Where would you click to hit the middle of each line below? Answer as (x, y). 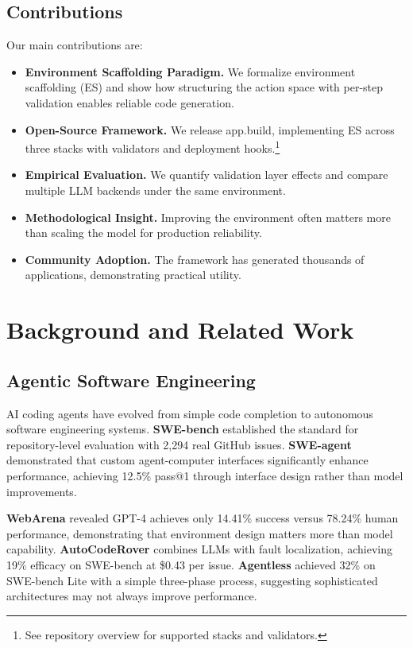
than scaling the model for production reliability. (143, 233)
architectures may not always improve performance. (132, 596)
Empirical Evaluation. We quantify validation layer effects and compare (206, 175)
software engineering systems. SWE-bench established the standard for (183, 429)
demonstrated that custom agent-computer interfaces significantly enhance (187, 460)
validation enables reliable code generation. (129, 102)
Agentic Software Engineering (131, 380)
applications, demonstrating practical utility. (133, 275)
